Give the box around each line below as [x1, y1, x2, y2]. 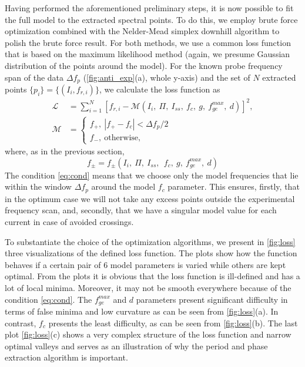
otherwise [104, 133, 139, 142]
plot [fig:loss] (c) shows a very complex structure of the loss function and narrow [5, 328, 291, 340]
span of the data [5, 71, 64, 83]
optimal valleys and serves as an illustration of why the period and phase [5, 339, 268, 352]
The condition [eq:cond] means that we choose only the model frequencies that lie [5, 168, 299, 181]
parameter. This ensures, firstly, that [167, 180, 300, 193]
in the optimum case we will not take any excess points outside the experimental [5, 192, 295, 204]
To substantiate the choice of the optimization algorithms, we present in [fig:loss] [5, 235, 296, 247]
